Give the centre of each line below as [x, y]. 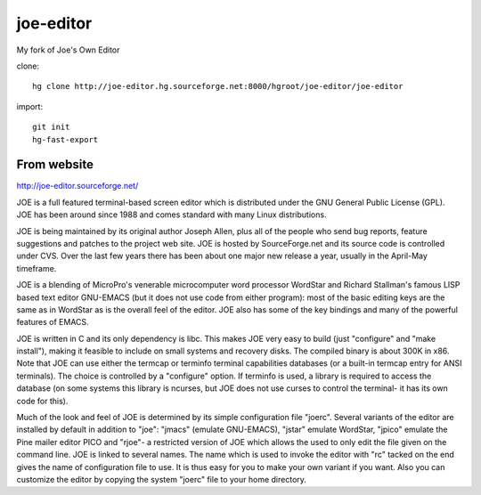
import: [30, 106]
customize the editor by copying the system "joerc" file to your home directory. [162, 479]
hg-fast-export [65, 139]
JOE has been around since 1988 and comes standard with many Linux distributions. [171, 215]
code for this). [42, 401]
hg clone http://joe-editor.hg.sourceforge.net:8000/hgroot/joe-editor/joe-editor [218, 86]
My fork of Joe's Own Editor [68, 50]
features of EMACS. [53, 322]
